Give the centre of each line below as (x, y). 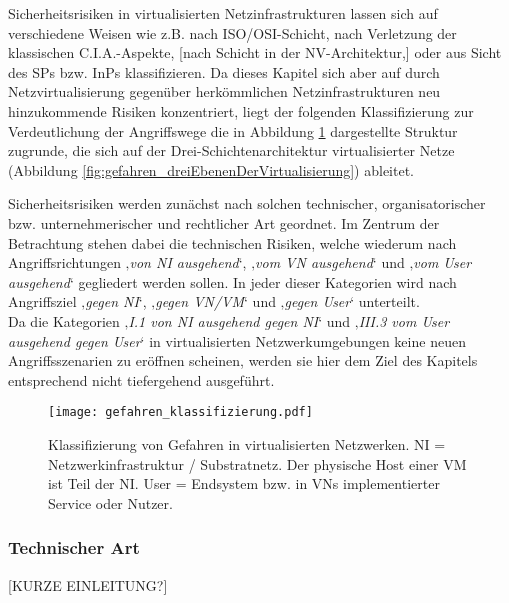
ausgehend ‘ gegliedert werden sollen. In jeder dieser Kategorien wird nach (232, 281)
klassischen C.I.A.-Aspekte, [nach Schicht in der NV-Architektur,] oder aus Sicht (255, 52)
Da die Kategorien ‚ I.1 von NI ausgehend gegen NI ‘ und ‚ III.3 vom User (229, 320)
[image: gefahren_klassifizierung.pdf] (180, 412)
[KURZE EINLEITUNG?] (88, 584)
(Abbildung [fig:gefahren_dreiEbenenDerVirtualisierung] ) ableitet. (211, 169)
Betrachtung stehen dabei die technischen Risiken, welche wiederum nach (232, 242)
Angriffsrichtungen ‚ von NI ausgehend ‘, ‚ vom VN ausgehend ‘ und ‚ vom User (240, 262)
